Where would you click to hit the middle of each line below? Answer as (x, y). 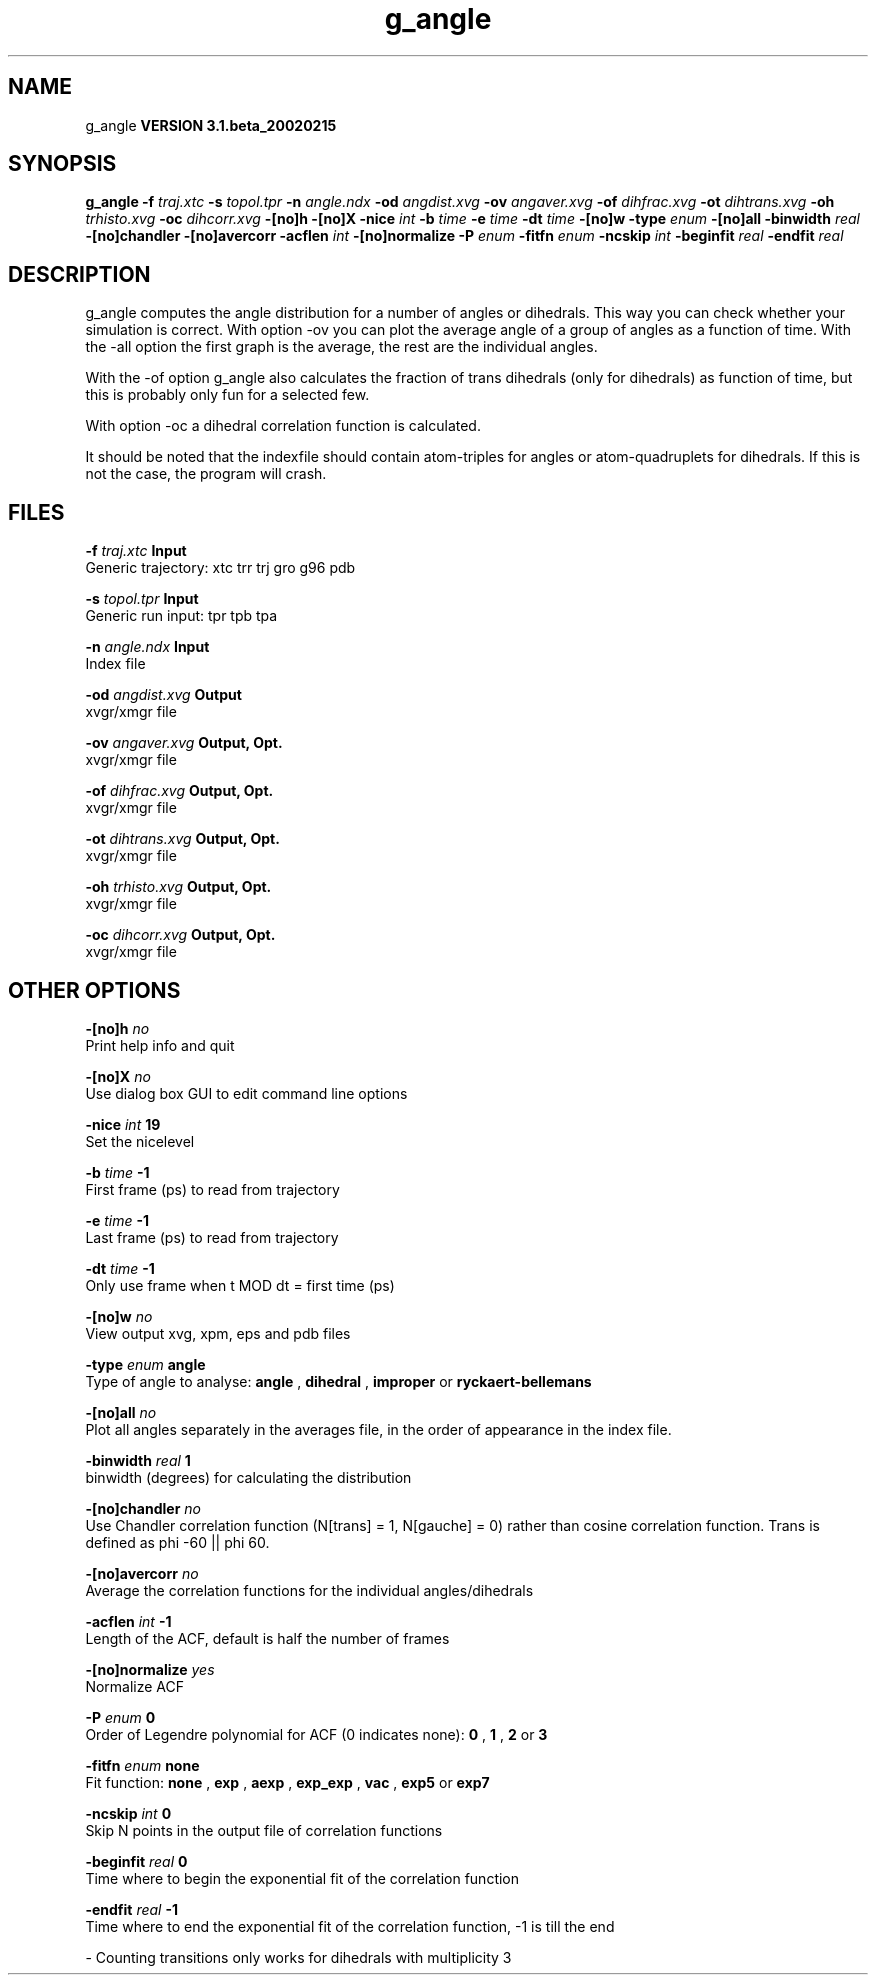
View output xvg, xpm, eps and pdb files (218, 1333)
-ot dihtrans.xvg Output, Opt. (182, 839)
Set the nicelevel (140, 1141)
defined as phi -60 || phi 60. (177, 1542)
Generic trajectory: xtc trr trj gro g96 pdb (220, 568)
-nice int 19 (123, 1124)
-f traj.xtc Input (136, 551)
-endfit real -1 (131, 1909)
